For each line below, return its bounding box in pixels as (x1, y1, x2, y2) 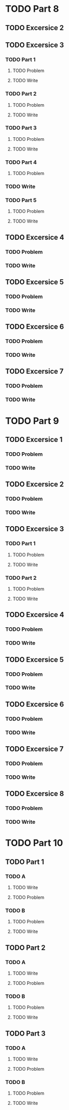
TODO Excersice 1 (5, 435, 63, 444)
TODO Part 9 (5, 415, 59, 427)
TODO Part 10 (5, 837, 63, 849)
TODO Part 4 (5, 159, 37, 166)
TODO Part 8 (5, 3, 59, 15)
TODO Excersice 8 (5, 790, 64, 798)
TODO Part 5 (5, 197, 37, 204)
